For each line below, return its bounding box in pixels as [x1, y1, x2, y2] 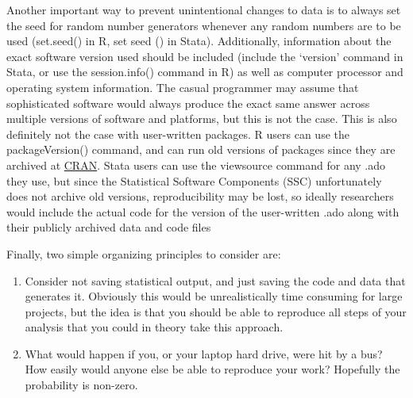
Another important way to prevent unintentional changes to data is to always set [6, 2, 401, 17]
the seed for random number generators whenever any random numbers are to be [6, 17, 401, 33]
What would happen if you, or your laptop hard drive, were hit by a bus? [25, 345, 383, 362]
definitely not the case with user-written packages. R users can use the [6, 125, 349, 142]
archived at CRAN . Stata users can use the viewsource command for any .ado [6, 156, 386, 173]
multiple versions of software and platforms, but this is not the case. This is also [6, 110, 397, 127]
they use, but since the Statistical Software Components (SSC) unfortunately [6, 172, 382, 189]
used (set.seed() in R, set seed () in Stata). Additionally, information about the [6, 33, 392, 49]
